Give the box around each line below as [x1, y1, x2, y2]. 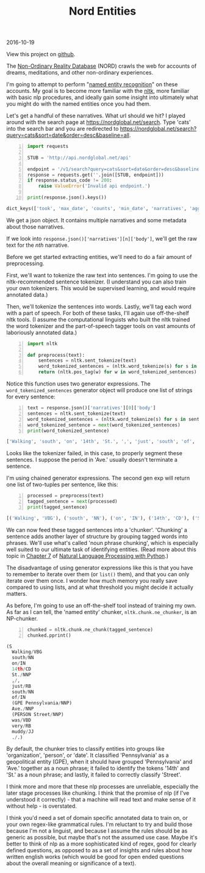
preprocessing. [6, 260, 45, 267]
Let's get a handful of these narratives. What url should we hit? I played [6, 112, 185, 120]
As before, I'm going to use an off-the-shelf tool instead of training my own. [6, 602, 196, 609]
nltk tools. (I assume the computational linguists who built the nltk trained [6, 316, 190, 323]
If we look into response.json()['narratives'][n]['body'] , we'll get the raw [6, 235, 197, 242]
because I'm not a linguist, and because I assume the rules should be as [6, 827, 188, 835]
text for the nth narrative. [6, 241, 69, 249]
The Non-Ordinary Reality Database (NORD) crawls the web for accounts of [6, 62, 197, 70]
